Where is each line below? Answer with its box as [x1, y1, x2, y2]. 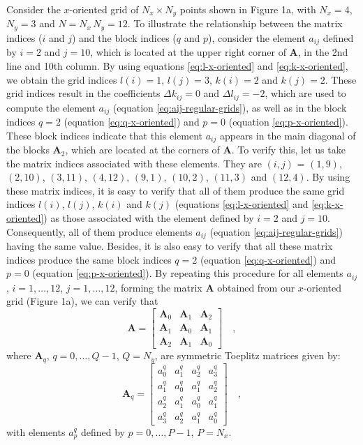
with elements [6, 424, 66, 439]
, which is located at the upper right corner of [90, 45, 286, 59]
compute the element [6, 100, 96, 114]
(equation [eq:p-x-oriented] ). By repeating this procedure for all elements [32, 266, 343, 280]
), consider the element [207, 30, 306, 45]
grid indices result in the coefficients [6, 86, 161, 100]
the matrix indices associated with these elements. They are [6, 156, 262, 170]
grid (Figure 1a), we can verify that [6, 294, 158, 308]
